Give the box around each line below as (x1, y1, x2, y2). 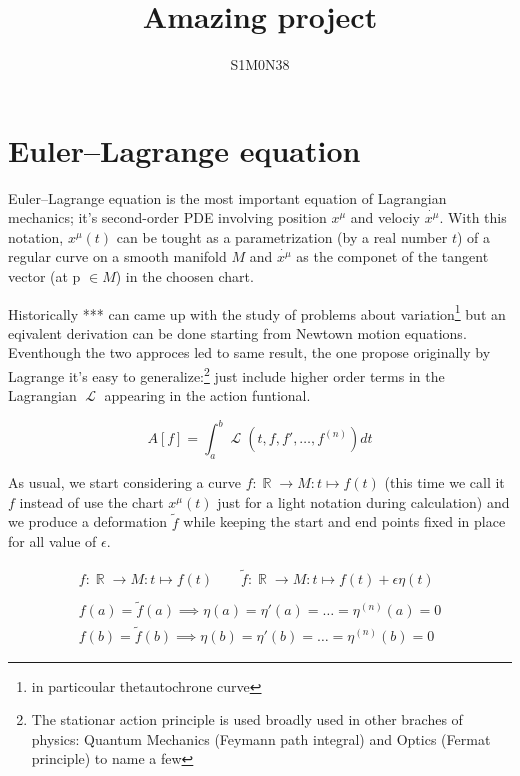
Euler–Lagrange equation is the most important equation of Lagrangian (8, 187, 447, 208)
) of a (456, 226, 491, 247)
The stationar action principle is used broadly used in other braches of (31, 709, 463, 730)
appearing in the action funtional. (104, 385, 311, 406)
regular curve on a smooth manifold (8, 246, 227, 267)
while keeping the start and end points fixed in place (183, 511, 506, 532)
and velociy (350, 207, 420, 228)
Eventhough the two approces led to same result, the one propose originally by (8, 342, 491, 363)
